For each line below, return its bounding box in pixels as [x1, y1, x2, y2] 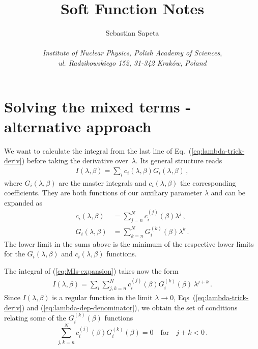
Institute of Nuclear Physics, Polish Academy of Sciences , [42, 47, 222, 58]
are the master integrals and [59, 177, 147, 188]
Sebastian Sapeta [105, 27, 159, 38]
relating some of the [4, 312, 66, 323]
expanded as [4, 197, 43, 208]
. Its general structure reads [135, 155, 222, 166]
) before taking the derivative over [21, 155, 128, 166]
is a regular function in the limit [52, 292, 153, 303]
